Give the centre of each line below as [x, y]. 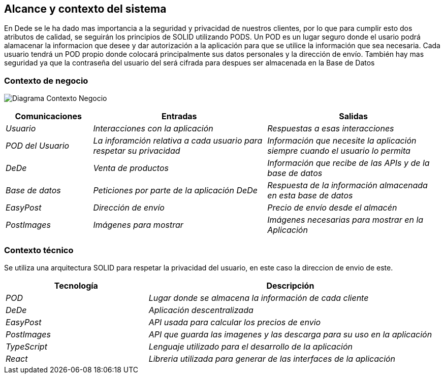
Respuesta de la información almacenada [347, 185]
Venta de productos [131, 168]
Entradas [179, 116]
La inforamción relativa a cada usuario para [178, 141]
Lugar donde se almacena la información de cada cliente [259, 298]
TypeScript [26, 346]
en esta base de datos [310, 196]
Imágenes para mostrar [138, 225]
